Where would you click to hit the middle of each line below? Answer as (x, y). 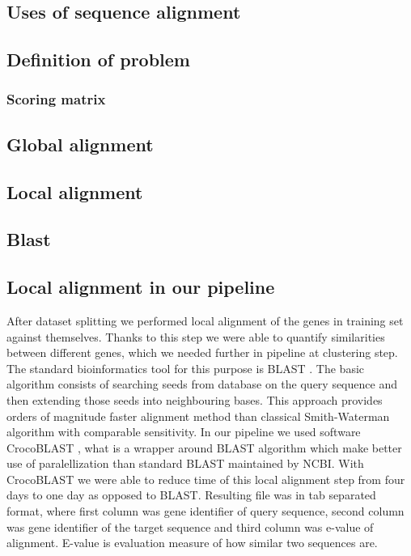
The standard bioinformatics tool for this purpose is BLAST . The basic (186, 368)
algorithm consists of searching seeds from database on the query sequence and (202, 384)
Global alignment (80, 144)
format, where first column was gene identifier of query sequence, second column (205, 511)
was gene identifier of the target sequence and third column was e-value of (190, 526)
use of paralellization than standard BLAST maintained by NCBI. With (185, 463)
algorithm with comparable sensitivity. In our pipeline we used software (184, 432)
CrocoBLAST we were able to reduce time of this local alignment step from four (206, 479)
